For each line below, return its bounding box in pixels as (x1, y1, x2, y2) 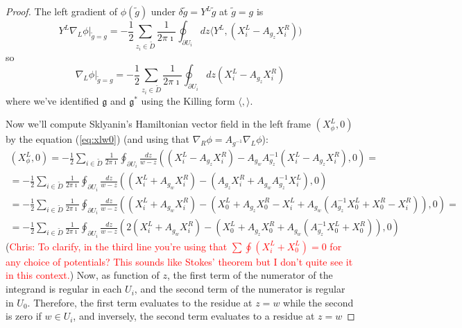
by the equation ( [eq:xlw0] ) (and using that (6, 132, 189, 146)
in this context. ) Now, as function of (6, 268, 160, 282)
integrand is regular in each (6, 282, 122, 296)
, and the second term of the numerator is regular (134, 282, 345, 296)
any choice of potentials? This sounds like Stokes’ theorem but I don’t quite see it (6, 254, 353, 268)
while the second (283, 295, 354, 309)
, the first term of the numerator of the (167, 268, 333, 282)
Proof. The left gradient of (6, 4, 117, 18)
